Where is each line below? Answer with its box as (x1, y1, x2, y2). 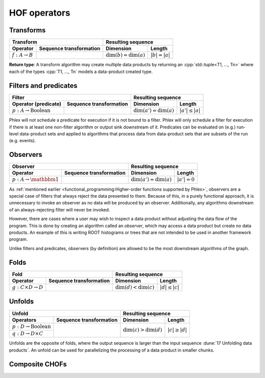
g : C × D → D (12, 284, 44, 290)
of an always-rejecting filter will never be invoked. (9, 206, 110, 213)
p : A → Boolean (12, 107, 51, 114)
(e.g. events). (9, 138, 36, 144)
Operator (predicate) (12, 101, 61, 107)
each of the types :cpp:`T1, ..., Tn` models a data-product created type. (9, 69, 153, 75)
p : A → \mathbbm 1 (12, 176, 59, 183)
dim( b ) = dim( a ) (106, 52, 145, 58)
